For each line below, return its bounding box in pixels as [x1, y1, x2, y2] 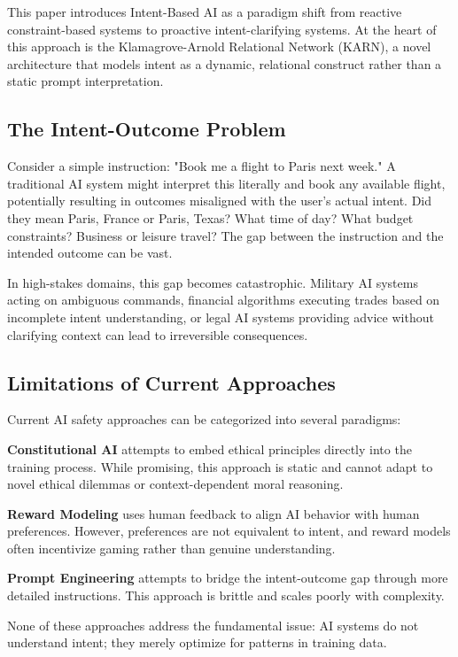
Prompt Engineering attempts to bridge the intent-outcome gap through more [7, 568, 448, 587]
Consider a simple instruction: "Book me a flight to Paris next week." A [7, 157, 396, 175]
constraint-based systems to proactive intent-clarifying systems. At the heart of [7, 19, 437, 38]
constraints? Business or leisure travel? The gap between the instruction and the [7, 226, 444, 244]
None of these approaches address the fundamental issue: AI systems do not [7, 615, 419, 634]
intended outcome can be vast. [7, 243, 173, 262]
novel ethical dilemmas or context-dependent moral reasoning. [7, 475, 344, 493]
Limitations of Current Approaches [7, 368, 336, 396]
